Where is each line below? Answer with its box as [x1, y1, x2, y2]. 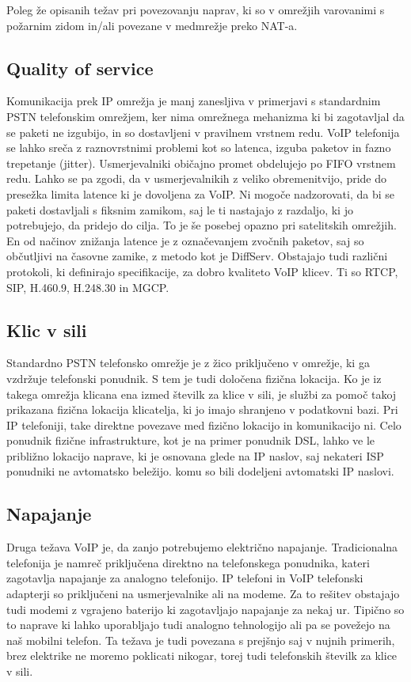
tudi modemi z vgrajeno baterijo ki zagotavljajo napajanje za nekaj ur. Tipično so [6, 601, 405, 617]
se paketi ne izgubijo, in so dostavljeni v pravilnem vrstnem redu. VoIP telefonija [6, 123, 400, 140]
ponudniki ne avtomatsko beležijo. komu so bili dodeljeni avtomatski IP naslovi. [6, 463, 394, 479]
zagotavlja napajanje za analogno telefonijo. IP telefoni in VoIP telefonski [6, 570, 363, 586]
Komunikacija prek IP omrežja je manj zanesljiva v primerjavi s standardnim [6, 93, 381, 109]
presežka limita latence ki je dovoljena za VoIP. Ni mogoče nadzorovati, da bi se [6, 185, 394, 202]
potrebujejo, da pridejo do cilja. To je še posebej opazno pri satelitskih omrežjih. [6, 217, 397, 233]
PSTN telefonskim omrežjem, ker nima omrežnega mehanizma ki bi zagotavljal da [6, 108, 405, 124]
